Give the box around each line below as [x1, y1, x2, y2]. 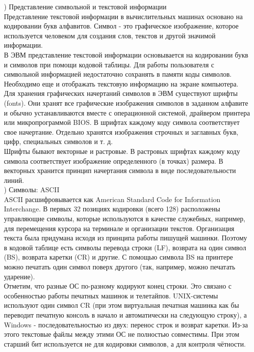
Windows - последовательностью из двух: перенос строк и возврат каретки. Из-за [4, 319, 248, 329]
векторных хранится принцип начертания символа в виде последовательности [4, 165, 236, 176]
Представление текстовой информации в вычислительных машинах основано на [4, 11, 243, 21]
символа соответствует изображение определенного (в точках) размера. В [4, 155, 224, 166]
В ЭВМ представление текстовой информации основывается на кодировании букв [4, 49, 249, 59]
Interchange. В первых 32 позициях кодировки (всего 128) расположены [4, 204, 220, 214]
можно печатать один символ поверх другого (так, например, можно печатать [4, 262, 235, 272]
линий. [4, 175, 24, 185]
